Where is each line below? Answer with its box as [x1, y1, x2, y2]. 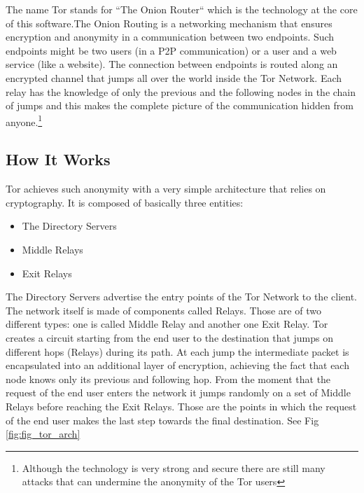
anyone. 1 [6, 112, 43, 129]
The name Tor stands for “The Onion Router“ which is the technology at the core [6, 2, 358, 16]
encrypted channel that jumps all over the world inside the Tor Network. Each [6, 70, 342, 85]
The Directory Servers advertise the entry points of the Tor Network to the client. [6, 289, 357, 304]
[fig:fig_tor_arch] [6, 426, 80, 441]
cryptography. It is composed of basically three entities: [6, 195, 244, 209]
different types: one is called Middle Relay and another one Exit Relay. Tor [6, 317, 328, 331]
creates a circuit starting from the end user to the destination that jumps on [6, 330, 334, 345]
